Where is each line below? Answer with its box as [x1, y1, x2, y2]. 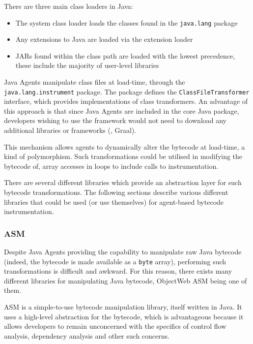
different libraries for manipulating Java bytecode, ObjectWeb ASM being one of [4, 275, 247, 285]
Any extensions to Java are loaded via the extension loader [15, 34, 193, 44]
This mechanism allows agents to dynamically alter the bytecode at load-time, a [4, 141, 245, 152]
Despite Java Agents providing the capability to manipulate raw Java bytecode [4, 247, 242, 257]
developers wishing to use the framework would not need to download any [4, 115, 227, 125]
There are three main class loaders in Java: [4, 1, 133, 11]
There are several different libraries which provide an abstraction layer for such [4, 177, 242, 188]
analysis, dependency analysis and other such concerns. [4, 330, 169, 341]
